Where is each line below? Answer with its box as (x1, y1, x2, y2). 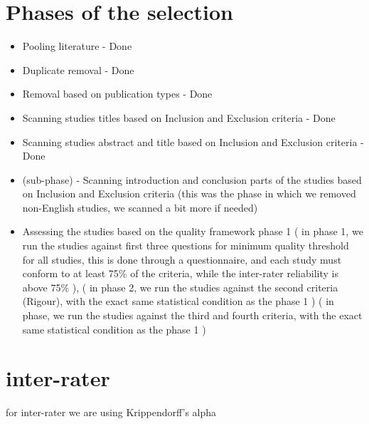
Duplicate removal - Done (22, 62, 134, 77)
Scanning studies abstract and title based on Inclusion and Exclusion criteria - (22, 134, 364, 149)
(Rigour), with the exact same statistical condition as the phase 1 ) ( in (22, 294, 334, 309)
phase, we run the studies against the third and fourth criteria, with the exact (22, 308, 363, 323)
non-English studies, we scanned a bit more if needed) (22, 200, 258, 214)
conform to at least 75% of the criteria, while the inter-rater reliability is (22, 266, 338, 281)
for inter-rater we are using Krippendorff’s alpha (6, 405, 217, 420)
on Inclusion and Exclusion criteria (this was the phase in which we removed (22, 186, 356, 201)
